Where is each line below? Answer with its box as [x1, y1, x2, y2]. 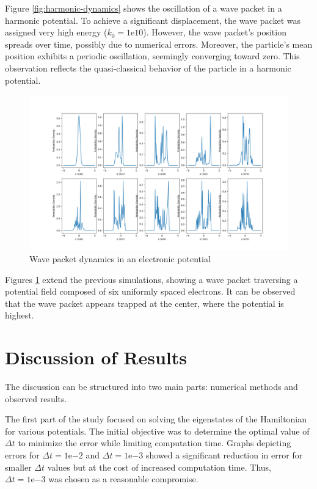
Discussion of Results [5, 345, 187, 370]
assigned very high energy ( [5, 26, 107, 39]
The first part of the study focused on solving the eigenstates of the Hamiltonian [5, 413, 307, 425]
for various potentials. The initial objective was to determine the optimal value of [5, 424, 310, 437]
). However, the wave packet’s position [143, 26, 286, 39]
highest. [5, 309, 34, 322]
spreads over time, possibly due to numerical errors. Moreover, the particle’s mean [5, 37, 313, 50]
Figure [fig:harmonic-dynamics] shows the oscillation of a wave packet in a [5, 2, 282, 14]
